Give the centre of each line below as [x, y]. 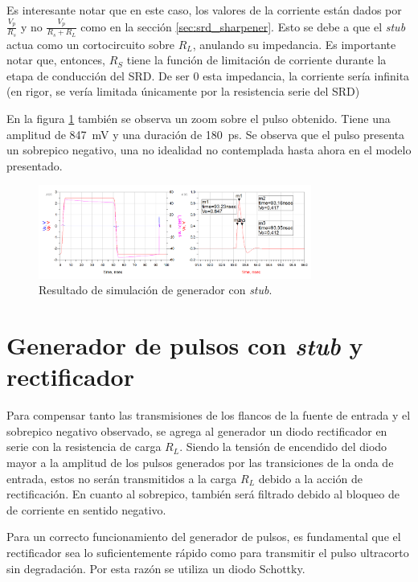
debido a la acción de [310, 478]
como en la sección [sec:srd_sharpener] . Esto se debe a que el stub [243, 26]
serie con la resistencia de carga [84, 447]
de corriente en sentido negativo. [86, 509]
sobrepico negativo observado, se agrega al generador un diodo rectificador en [197, 430]
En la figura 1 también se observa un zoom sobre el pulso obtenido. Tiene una [199, 118]
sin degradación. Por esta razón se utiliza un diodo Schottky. [156, 568]
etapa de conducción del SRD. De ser [98, 75]
